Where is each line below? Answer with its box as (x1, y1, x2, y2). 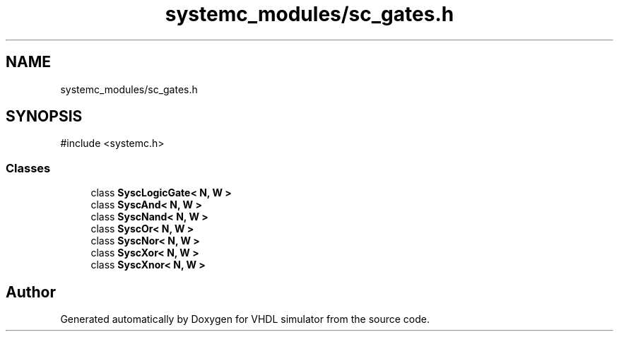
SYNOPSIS (6, 107, 83, 126)
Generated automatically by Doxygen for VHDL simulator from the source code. (60, 313, 430, 326)
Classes (6, 160, 51, 175)
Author (6, 283, 56, 301)
